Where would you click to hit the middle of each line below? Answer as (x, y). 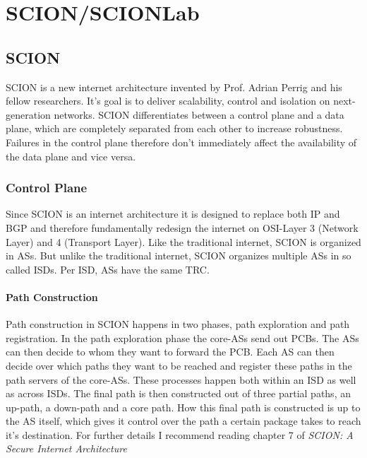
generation (28, 114)
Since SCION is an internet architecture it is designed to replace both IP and (173, 214)
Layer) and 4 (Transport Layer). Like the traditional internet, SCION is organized (183, 241)
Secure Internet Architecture (66, 448)
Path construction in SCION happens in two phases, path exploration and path (178, 324)
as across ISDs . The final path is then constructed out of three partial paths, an (178, 393)
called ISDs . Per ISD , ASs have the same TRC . (108, 269)
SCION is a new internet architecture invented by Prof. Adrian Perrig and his (174, 87)
